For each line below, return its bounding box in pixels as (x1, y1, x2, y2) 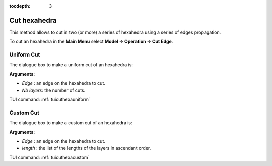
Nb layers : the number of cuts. (22, 87, 86, 93)
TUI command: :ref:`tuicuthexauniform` (9, 96, 90, 102)
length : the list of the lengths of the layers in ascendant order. (22, 145, 151, 151)
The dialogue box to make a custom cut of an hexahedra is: (9, 120, 132, 126)
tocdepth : (9, 3, 31, 9)
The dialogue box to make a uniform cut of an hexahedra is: (9, 62, 133, 68)
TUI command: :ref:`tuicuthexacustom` (9, 154, 90, 160)
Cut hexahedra (9, 16, 57, 25)
